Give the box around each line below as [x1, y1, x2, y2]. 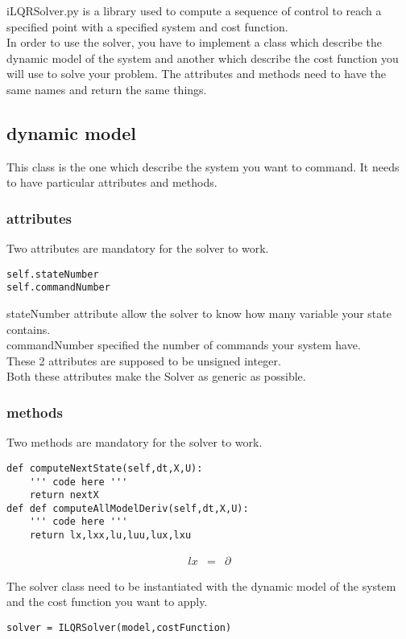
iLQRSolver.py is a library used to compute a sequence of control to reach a [6, 2, 382, 19]
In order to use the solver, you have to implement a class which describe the [6, 34, 382, 51]
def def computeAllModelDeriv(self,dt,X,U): [6, 502, 249, 514]
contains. [6, 320, 51, 337]
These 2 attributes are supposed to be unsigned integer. [6, 352, 281, 369]
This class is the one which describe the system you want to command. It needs [6, 158, 400, 175]
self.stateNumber [6, 268, 99, 280]
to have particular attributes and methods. [6, 174, 217, 191]
